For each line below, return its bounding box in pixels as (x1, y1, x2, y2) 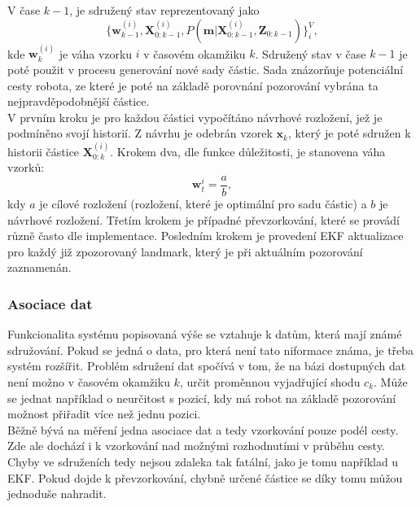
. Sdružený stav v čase (255, 45, 366, 62)
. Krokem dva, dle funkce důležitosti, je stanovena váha (110, 142, 386, 160)
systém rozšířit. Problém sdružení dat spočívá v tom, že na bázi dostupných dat (7, 357, 406, 374)
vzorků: (7, 159, 45, 176)
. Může (374, 374, 408, 390)
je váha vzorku (59, 45, 133, 62)
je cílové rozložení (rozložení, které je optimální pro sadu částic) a (39, 195, 367, 212)
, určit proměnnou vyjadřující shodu (179, 374, 361, 390)
